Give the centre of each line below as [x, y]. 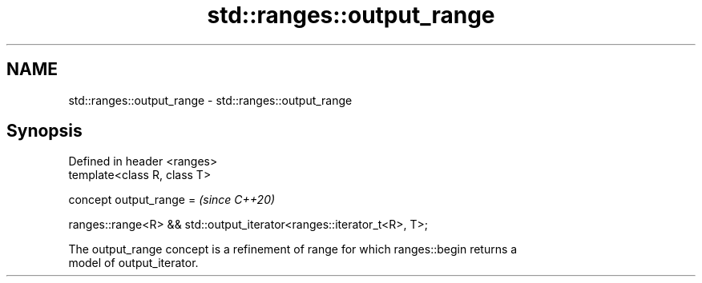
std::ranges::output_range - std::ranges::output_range [210, 100]
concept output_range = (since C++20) [172, 200]
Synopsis [44, 131]
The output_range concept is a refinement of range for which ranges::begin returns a [293, 249]
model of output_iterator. [133, 263]
